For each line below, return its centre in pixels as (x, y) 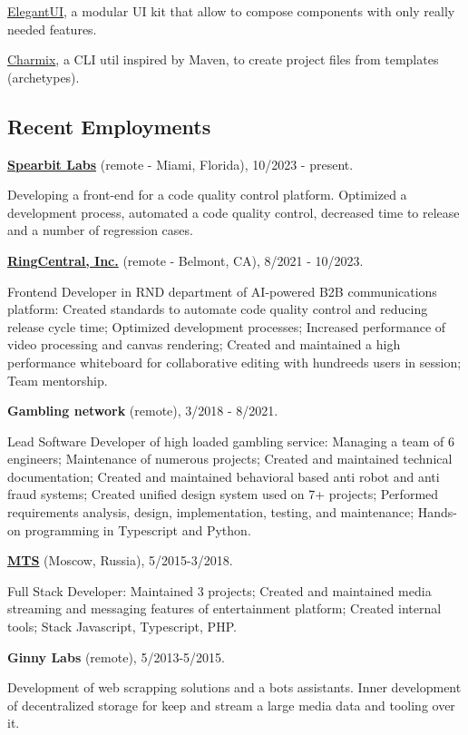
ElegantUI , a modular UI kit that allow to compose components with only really (231, 11)
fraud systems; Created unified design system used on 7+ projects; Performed (223, 494)
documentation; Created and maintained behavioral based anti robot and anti (224, 476)
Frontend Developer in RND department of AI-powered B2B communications (222, 291)
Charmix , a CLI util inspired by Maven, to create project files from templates (223, 59)
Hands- (437, 512)
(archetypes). (44, 77)
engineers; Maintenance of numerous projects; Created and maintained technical (230, 459)
